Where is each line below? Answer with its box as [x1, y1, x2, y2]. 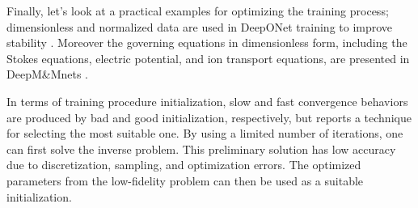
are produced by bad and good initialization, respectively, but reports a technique [6, 108, 412, 125]
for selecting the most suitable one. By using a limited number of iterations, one [6, 125, 403, 142]
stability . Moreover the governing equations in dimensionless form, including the [6, 34, 407, 51]
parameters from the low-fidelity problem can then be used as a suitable [6, 172, 364, 189]
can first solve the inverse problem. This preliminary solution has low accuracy [6, 140, 396, 157]
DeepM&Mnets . [6, 66, 89, 83]
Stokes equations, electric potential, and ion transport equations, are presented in [6, 49, 410, 66]
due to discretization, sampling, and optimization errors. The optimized [6, 156, 361, 173]
